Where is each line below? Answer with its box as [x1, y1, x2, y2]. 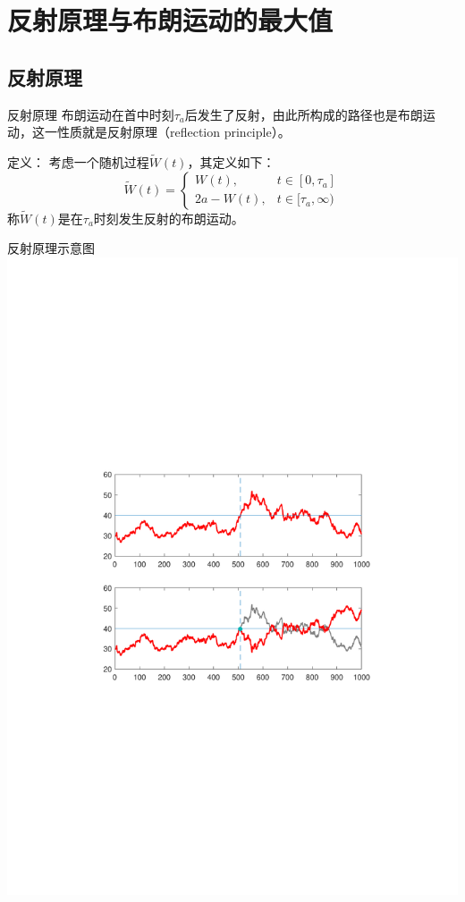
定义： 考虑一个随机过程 [7, 152, 149, 171]
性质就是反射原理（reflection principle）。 [56, 122, 291, 141]
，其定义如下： [187, 152, 275, 171]
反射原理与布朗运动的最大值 [7, 2, 334, 38]
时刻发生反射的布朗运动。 [93, 208, 244, 227]
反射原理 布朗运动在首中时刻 [7, 105, 174, 123]
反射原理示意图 [7, 239, 95, 257]
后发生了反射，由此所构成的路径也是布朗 [184, 105, 423, 123]
